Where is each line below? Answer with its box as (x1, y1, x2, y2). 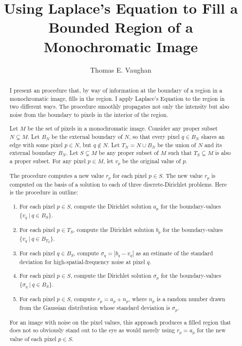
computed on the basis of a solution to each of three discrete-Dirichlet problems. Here (9, 180, 227, 188)
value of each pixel (9, 335, 56, 343)
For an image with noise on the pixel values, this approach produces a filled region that (9, 318, 231, 326)
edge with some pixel (9, 140, 63, 149)
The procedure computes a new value (9, 171, 104, 179)
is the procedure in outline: (9, 188, 78, 196)
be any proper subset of (98, 149, 159, 157)
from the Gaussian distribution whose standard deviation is (19, 303, 170, 311)
